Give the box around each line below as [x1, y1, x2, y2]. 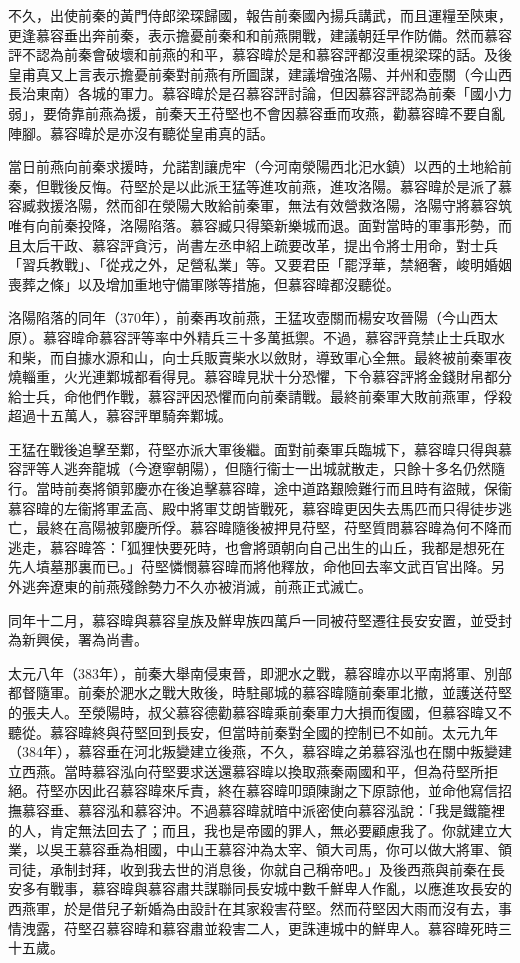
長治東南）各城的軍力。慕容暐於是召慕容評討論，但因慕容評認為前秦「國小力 [8, 83, 512, 104]
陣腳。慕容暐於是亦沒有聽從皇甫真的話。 [8, 122, 274, 143]
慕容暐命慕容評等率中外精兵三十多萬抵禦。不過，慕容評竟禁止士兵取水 [42, 326, 505, 347]
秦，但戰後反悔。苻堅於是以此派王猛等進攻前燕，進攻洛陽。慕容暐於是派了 [8, 175, 498, 196]
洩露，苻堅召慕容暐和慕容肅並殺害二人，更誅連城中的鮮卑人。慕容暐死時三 [21, 917, 512, 938]
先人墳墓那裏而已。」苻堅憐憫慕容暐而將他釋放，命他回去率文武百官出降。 [8, 556, 491, 577]
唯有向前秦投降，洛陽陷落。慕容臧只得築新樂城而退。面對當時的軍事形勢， [8, 214, 498, 235]
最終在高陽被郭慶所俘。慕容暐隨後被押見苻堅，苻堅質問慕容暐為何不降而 [35, 517, 512, 538]
